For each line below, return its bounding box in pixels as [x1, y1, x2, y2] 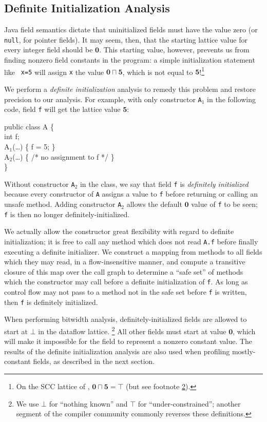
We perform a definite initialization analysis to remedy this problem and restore [4, 83, 256, 94]
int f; [4, 131, 20, 142]
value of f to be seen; [191, 199, 258, 209]
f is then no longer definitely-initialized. [4, 208, 130, 219]
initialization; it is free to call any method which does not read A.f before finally [4, 236, 258, 247]
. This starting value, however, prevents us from [99, 44, 250, 55]
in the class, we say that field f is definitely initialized [80, 178, 249, 189]
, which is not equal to [122, 66, 193, 77]
